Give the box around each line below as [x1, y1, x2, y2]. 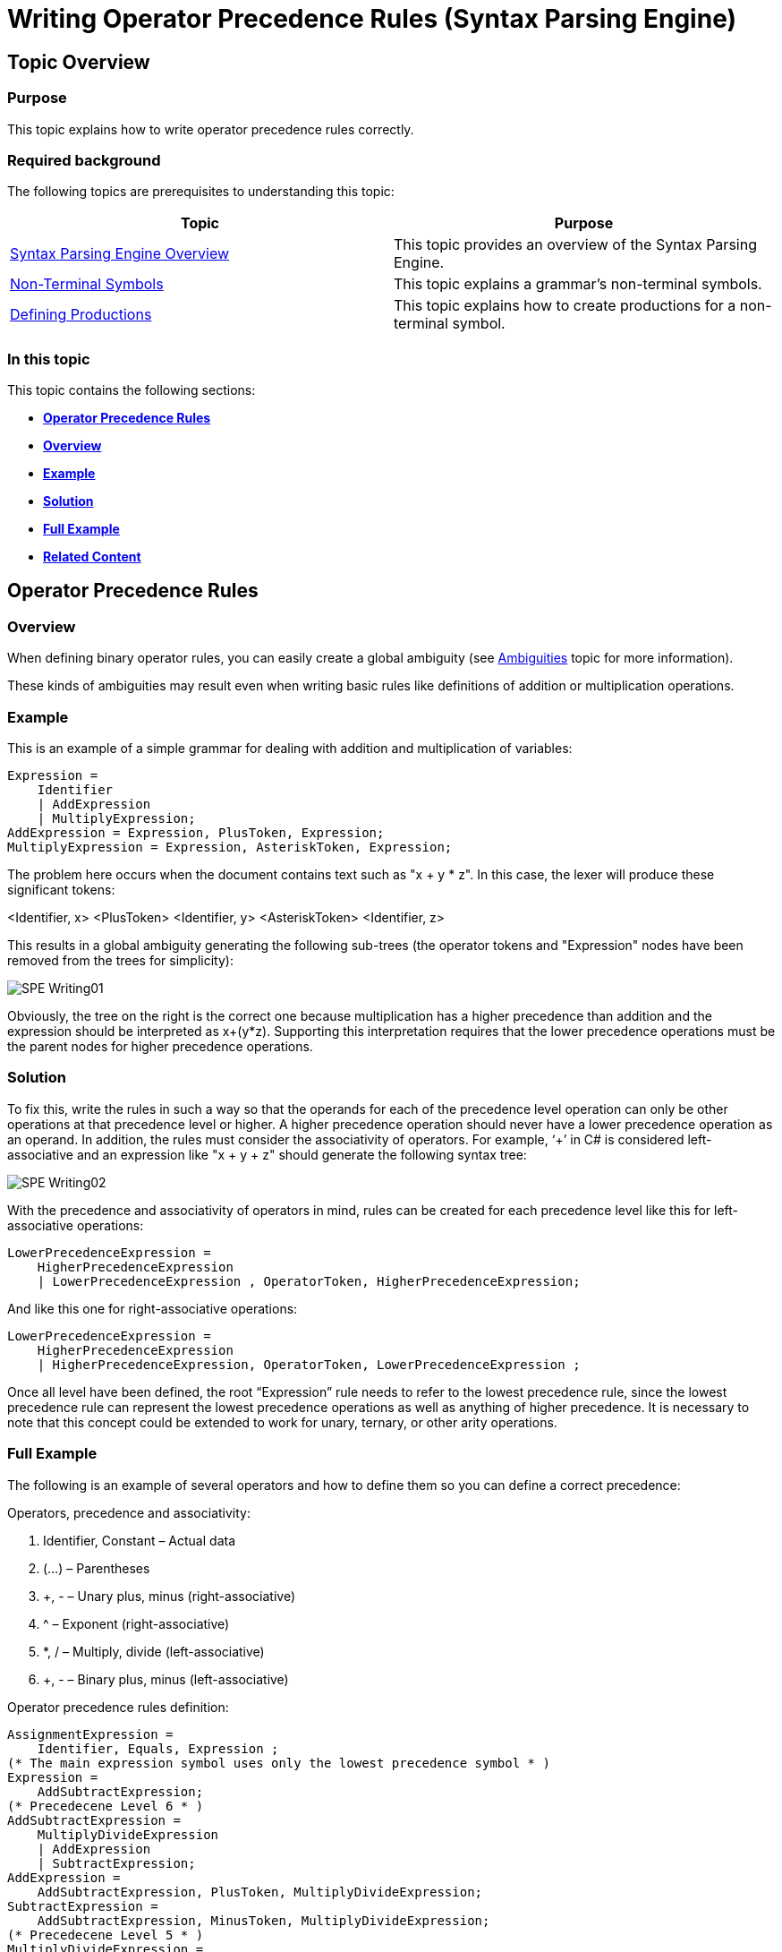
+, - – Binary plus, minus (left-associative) [43, 1671, 289, 1687]
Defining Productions [10, 305, 152, 324]
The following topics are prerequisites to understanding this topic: [7, 184, 395, 200]
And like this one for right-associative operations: [7, 1300, 298, 1316]
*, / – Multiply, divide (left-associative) [43, 1643, 265, 1659]
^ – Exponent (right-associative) [43, 1615, 230, 1631]
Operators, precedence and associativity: [7, 1504, 251, 1520]
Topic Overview [7, 50, 150, 73]
